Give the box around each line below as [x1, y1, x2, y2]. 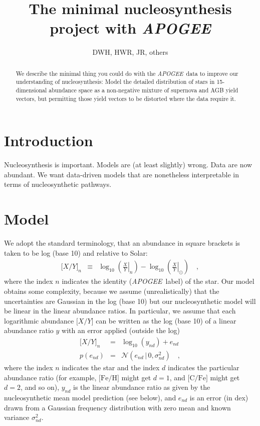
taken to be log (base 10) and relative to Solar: [4, 247, 148, 258]
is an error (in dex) [189, 392, 248, 402]
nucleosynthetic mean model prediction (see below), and [4, 392, 176, 402]
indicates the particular [168, 362, 239, 373]
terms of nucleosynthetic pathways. [4, 179, 112, 189]
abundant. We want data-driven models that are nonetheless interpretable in [4, 169, 239, 179]
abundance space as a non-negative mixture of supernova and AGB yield [49, 86, 238, 94]
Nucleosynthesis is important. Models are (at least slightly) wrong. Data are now [4, 159, 252, 170]
